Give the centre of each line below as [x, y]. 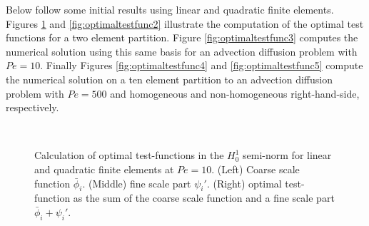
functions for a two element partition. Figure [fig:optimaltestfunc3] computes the [182, 37]
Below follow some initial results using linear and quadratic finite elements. [170, 9]
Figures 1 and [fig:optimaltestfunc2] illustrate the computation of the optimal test [185, 23]
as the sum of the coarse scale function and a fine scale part [204, 198]
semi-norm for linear [287, 155]
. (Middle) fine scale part [137, 183]
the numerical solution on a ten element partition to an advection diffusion [169, 79]
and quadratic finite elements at [104, 169]
